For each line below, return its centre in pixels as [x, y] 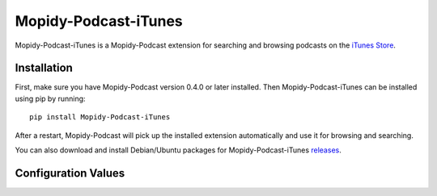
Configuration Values [70, 173]
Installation [44, 68]
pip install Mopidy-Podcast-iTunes [100, 117]
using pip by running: [50, 98]
